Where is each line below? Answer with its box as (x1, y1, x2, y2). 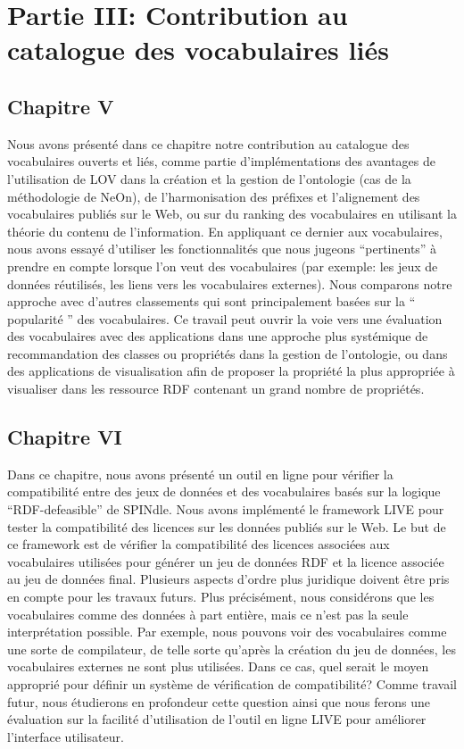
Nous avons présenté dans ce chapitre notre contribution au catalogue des (7, 134, 410, 153)
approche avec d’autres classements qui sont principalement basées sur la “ (7, 292, 416, 311)
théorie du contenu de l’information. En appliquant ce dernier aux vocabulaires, (7, 221, 443, 240)
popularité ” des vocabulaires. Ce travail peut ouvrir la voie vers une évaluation (7, 309, 443, 328)
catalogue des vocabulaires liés (7, 31, 389, 68)
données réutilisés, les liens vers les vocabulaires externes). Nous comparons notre (7, 274, 452, 293)
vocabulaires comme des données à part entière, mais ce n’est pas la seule (7, 604, 409, 623)
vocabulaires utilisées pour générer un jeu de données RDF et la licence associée (7, 552, 444, 570)
